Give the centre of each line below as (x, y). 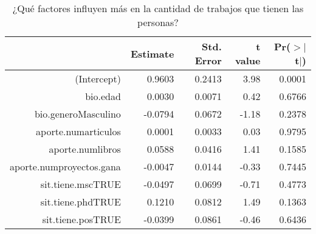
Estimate (152, 53)
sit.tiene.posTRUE (81, 219)
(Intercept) (98, 79)
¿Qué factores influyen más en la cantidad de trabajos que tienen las (158, 8)
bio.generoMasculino (77, 114)
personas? (158, 22)
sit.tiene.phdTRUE (81, 202)
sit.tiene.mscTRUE (81, 184)
